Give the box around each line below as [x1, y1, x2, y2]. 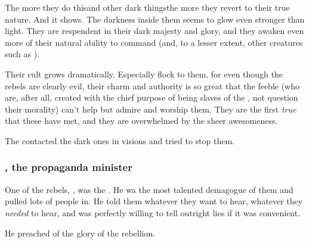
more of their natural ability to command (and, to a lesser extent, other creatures [5, 36, 303, 48]
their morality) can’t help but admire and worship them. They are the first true [5, 102, 296, 115]
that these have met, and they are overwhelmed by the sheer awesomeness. [5, 114, 278, 127]
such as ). [5, 48, 40, 60]
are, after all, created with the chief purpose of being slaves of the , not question [5, 91, 298, 104]
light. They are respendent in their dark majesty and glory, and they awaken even [5, 24, 304, 37]
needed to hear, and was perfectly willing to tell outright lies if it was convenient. [5, 206, 301, 219]
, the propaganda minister [5, 160, 132, 175]
